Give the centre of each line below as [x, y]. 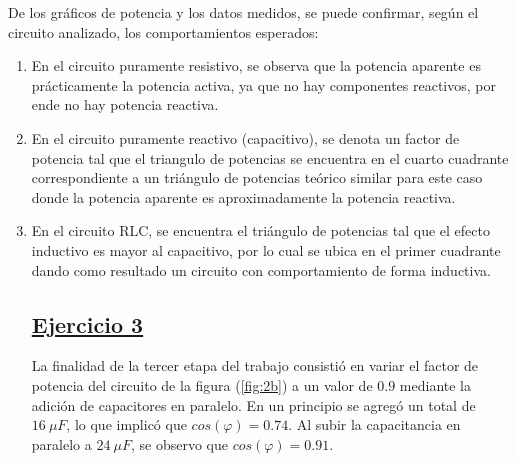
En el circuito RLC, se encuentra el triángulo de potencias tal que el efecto [260, 230]
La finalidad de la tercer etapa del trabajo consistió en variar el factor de [255, 365]
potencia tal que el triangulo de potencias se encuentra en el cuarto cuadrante [270, 157]
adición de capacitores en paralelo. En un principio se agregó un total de [253, 404]
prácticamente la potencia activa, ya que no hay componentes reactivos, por [263, 84]
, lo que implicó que [126, 424]
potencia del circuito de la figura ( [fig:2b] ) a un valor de [202, 384]
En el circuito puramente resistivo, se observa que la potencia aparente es [256, 65]
